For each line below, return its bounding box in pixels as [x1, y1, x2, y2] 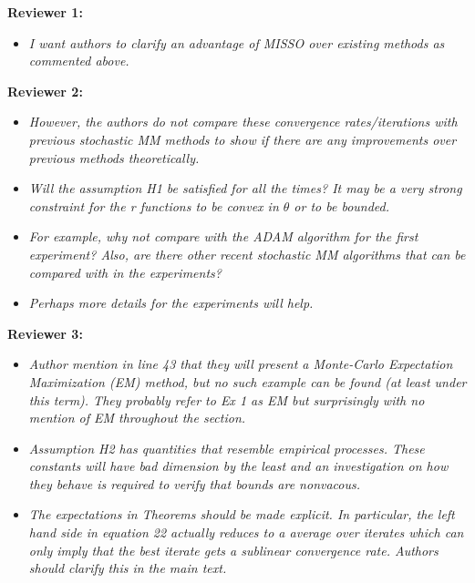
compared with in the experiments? [28, 262, 222, 281]
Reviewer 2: [7, 81, 83, 100]
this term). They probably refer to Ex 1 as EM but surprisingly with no [28, 390, 425, 409]
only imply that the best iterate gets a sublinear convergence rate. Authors [28, 540, 439, 559]
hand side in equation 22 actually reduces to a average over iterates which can [28, 523, 464, 542]
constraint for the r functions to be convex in [28, 196, 279, 215]
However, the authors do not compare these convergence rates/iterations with [28, 112, 458, 131]
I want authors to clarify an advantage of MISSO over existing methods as [28, 33, 445, 52]
